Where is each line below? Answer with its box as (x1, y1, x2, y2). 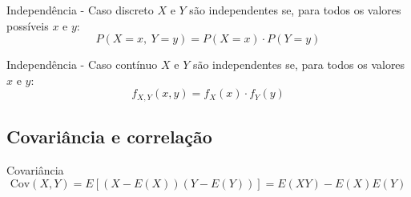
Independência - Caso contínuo (6, 56, 158, 73)
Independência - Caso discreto (6, 2, 154, 18)
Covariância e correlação (6, 124, 212, 149)
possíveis (6, 17, 49, 34)
